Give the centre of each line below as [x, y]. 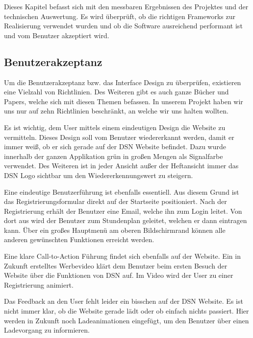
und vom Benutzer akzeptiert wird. [57, 35]
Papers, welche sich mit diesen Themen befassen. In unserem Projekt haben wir [124, 101]
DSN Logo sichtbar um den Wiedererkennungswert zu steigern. [99, 175]
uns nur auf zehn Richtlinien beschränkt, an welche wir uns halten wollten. [116, 111]
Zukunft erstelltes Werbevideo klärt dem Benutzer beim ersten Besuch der [116, 265]
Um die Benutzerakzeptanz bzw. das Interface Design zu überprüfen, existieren [123, 82]
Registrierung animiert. [39, 284]
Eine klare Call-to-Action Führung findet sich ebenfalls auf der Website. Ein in [122, 256]
